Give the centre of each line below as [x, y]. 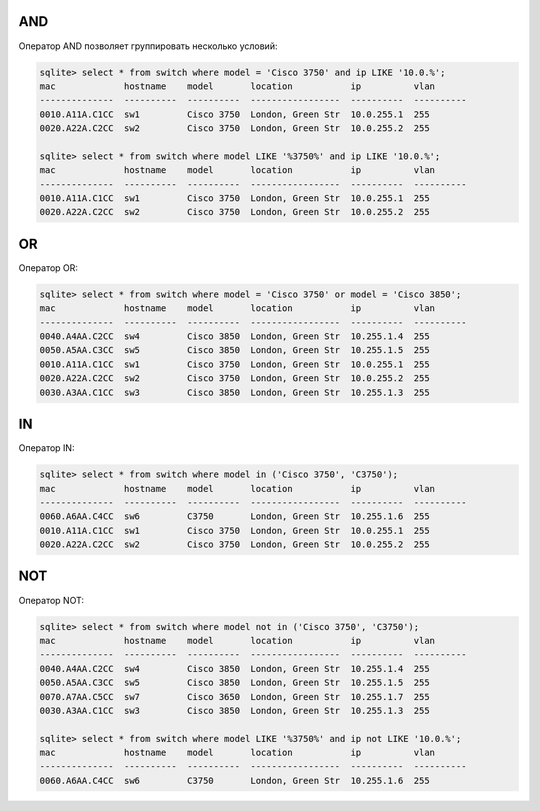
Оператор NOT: [51, 600]
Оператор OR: [48, 267]
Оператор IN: [46, 448]
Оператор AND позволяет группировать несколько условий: [148, 46]
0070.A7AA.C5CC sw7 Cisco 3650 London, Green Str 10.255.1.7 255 [234, 696]
